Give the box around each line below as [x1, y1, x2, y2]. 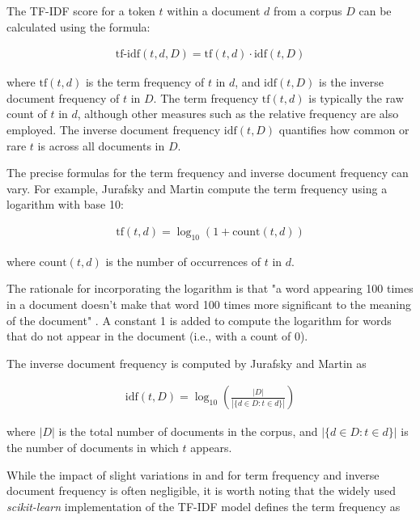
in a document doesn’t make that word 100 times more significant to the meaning [6, 295, 411, 312]
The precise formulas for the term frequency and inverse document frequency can [6, 164, 409, 181]
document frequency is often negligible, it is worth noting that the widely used [6, 482, 396, 499]
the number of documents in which [6, 438, 179, 455]
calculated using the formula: [6, 18, 151, 35]
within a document [167, 2, 261, 19]
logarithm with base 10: [6, 196, 124, 213]
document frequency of [6, 89, 120, 106]
